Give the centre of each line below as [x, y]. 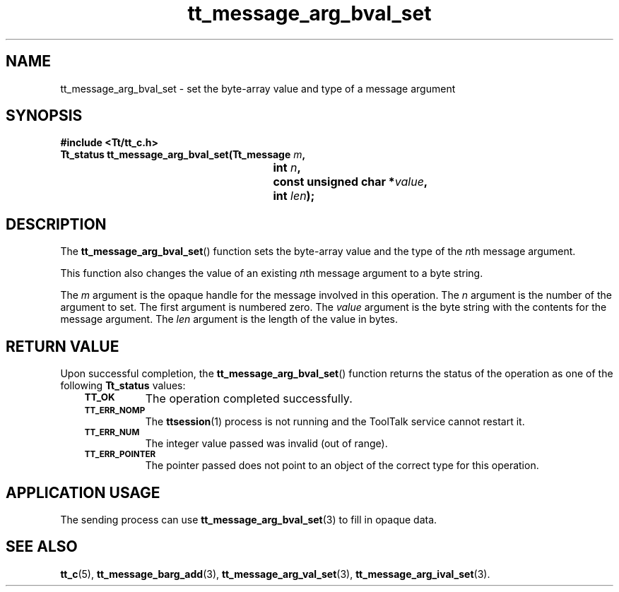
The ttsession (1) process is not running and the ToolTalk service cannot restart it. [335, 422]
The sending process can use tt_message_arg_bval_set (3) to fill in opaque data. [249, 519]
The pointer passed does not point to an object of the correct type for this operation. [342, 466]
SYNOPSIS [44, 116]
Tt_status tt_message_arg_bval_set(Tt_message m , [183, 155]
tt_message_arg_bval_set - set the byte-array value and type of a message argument [258, 88]
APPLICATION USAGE [83, 492]
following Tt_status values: [123, 386]
